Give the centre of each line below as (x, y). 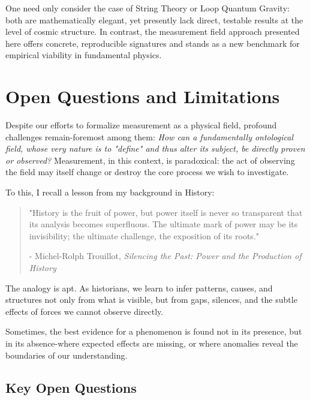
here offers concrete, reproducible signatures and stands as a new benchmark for (153, 43)
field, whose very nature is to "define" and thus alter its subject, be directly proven (155, 148)
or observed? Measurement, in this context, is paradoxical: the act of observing (150, 160)
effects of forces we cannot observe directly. (85, 311)
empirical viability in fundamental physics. (84, 55)
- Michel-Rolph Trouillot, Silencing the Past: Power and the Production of (165, 256)
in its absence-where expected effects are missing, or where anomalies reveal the (152, 343)
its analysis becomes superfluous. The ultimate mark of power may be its (163, 224)
